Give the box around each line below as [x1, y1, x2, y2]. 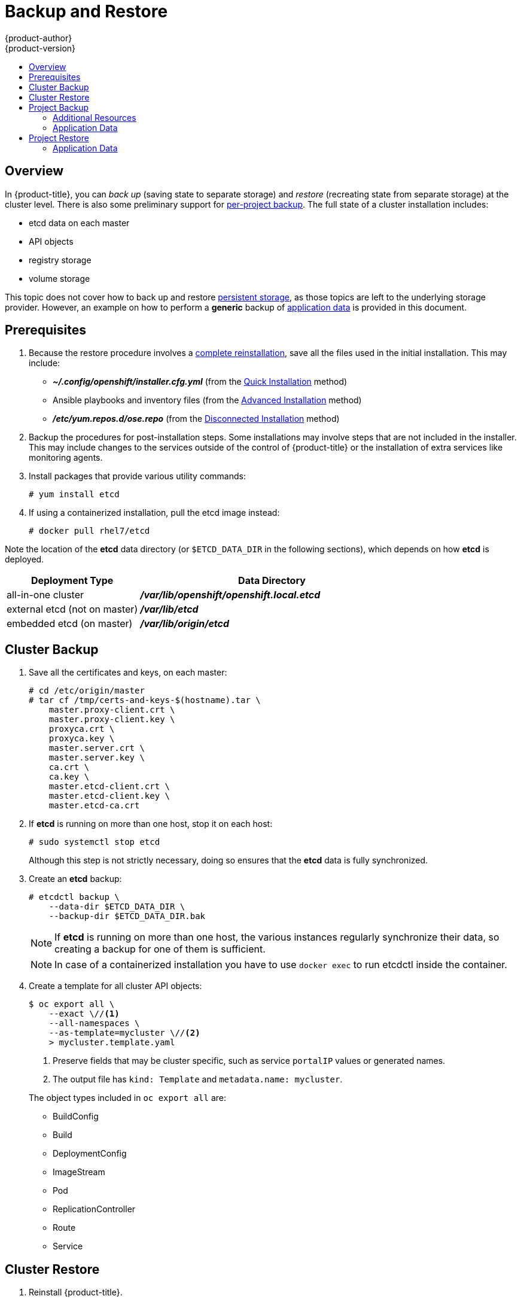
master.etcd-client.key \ [48, 791, 170, 801]
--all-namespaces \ [48, 1018, 140, 1029]
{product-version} [5, 42, 76, 53]
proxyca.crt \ [48, 724, 115, 734]
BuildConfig [53, 1111, 99, 1122]
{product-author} [5, 32, 72, 43]
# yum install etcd [29, 489, 120, 500]
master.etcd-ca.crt [48, 801, 140, 811]
